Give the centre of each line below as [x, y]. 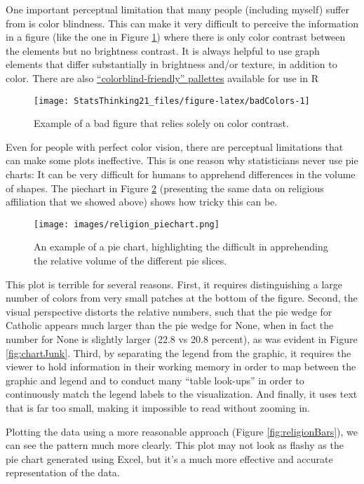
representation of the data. [63, 472]
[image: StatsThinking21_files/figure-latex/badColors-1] [172, 101]
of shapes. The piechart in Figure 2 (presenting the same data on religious [165, 188]
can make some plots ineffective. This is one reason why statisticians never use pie [182, 160]
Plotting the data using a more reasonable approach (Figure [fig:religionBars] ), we [182, 431]
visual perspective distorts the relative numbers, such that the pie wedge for [169, 311]
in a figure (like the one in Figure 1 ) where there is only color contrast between [176, 37]
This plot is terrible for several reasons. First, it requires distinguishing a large [174, 284]
